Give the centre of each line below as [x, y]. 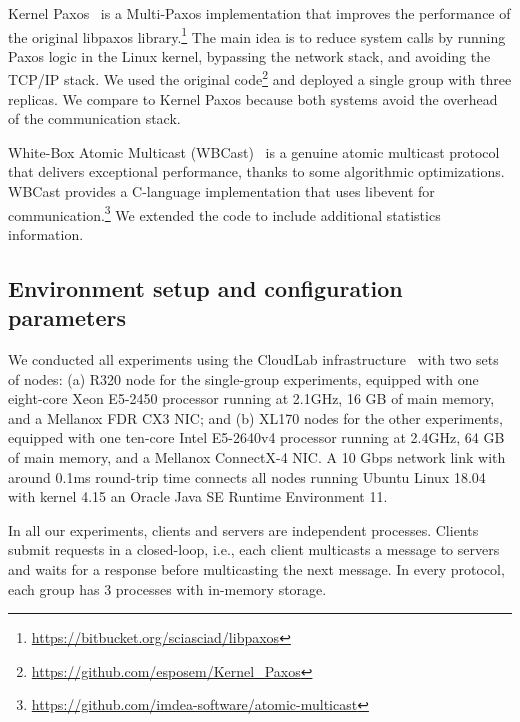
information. [46, 233]
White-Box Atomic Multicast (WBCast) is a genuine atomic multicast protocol [254, 151]
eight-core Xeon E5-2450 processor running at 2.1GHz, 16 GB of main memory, [251, 398]
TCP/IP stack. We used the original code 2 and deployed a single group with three [260, 78]
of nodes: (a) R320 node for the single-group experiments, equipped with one [243, 378]
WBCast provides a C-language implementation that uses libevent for [221, 191]
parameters [67, 317]
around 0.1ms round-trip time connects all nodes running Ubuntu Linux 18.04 [247, 476]
